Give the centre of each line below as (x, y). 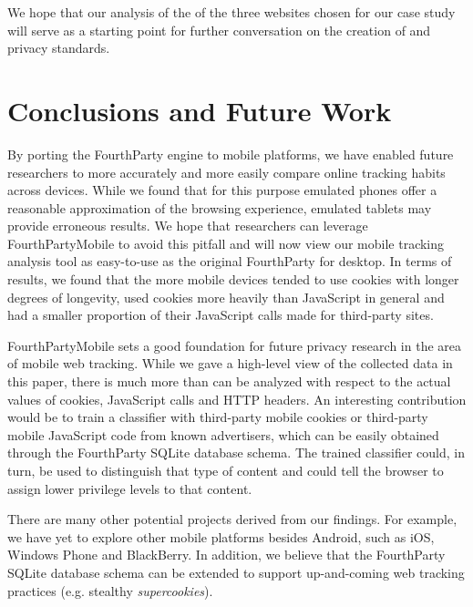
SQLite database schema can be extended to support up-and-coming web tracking (236, 572)
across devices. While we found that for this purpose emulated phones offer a (222, 190)
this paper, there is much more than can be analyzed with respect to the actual (229, 381)
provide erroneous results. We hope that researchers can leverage (188, 226)
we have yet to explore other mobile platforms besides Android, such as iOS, (221, 536)
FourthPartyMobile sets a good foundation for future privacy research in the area (234, 345)
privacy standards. (59, 48)
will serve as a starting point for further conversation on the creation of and (219, 30)
